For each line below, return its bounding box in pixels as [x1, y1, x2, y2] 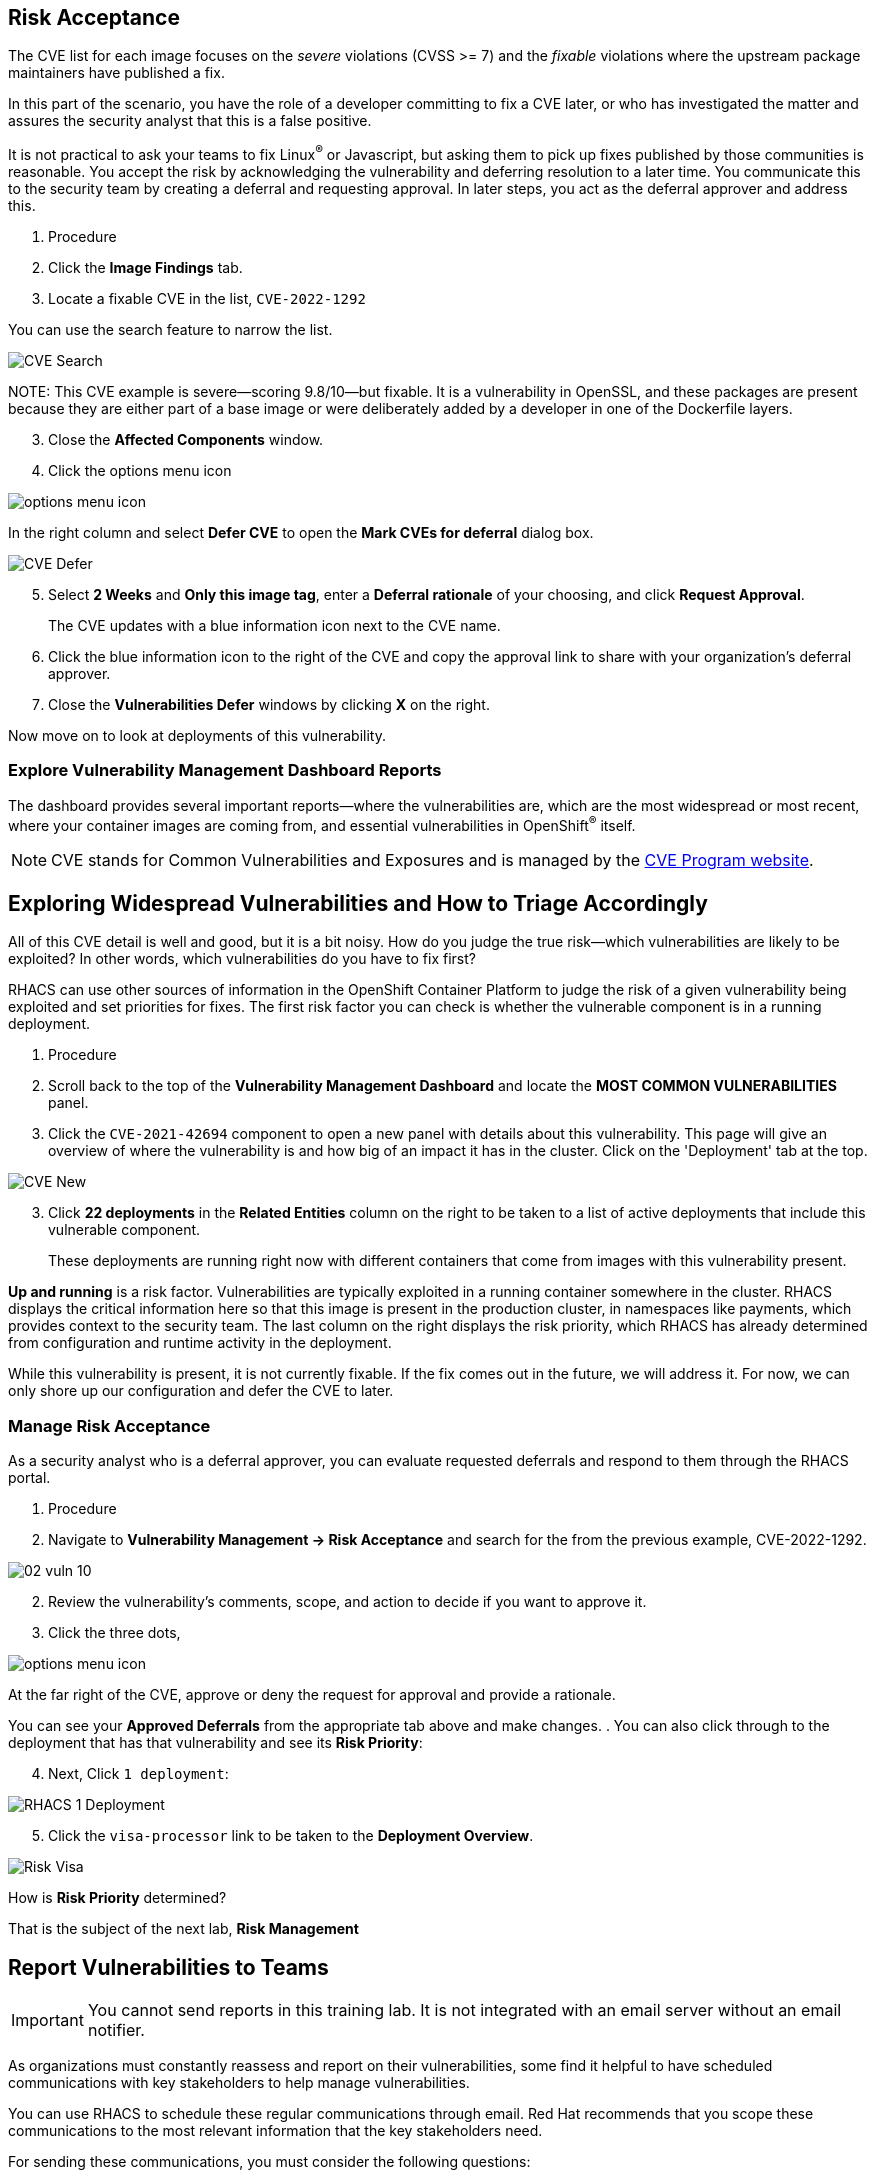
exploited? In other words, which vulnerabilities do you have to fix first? [8, 950, 476, 968]
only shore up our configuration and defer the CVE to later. [8, 1382, 394, 1400]
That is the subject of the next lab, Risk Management [8, 1920, 359, 1938]
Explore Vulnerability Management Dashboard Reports [8, 760, 442, 781]
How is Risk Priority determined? [8, 1889, 227, 1907]
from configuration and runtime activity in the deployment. [8, 1334, 392, 1352]
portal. [8, 1469, 51, 1487]
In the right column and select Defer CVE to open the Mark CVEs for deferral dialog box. [8, 524, 594, 542]
